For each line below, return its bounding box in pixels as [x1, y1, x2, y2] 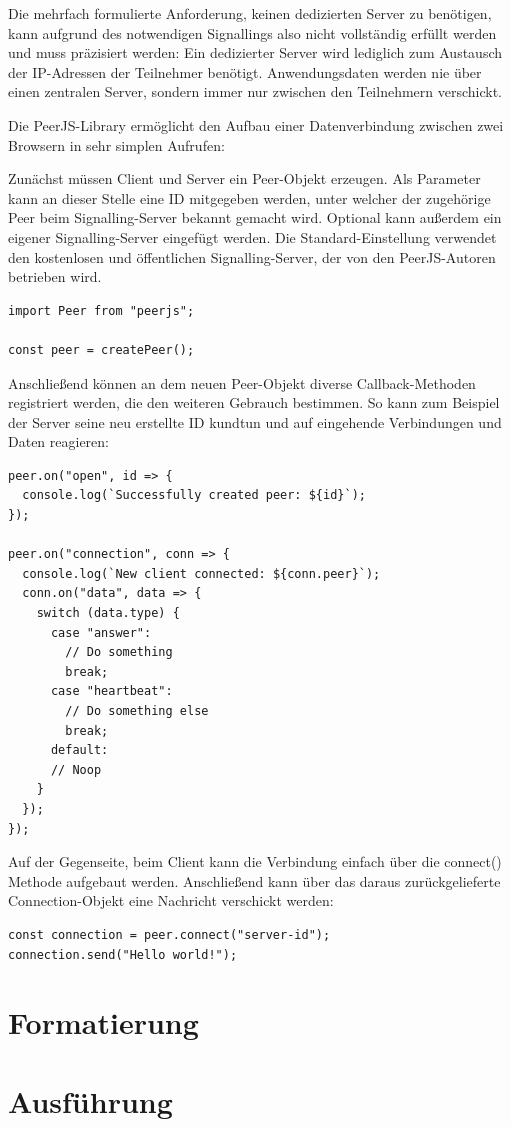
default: [50, 743, 109, 758]
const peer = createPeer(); [8, 342, 195, 357]
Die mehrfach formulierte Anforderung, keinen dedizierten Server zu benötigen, [8, 3, 492, 23]
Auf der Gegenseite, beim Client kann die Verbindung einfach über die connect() [8, 851, 502, 872]
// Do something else [65, 704, 209, 718]
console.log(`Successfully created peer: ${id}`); [22, 488, 366, 503]
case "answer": [50, 625, 152, 640]
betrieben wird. [8, 266, 102, 287]
